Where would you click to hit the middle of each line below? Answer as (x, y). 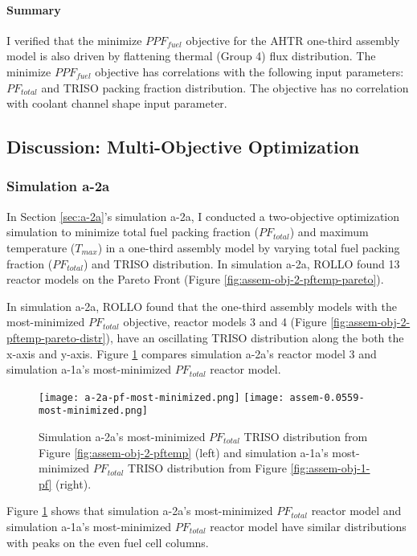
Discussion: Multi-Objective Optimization (183, 147)
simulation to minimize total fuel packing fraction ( (133, 232)
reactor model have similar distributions (308, 526)
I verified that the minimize (74, 40)
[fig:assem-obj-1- (330, 468)
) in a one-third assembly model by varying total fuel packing (249, 247)
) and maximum (329, 232)
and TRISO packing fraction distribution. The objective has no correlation (225, 87)
